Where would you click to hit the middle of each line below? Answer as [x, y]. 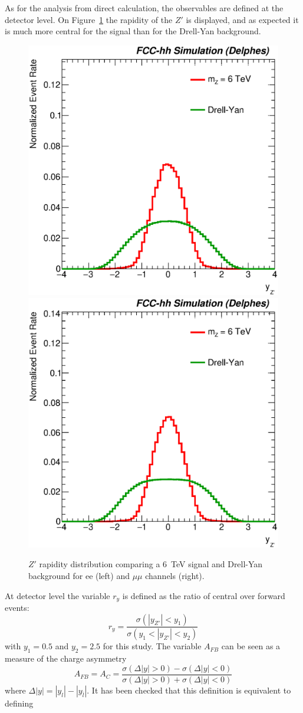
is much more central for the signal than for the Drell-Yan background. [133, 31]
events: [17, 607]
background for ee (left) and [79, 575]
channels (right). [175, 575]
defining [19, 703]
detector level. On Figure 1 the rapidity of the [89, 19]
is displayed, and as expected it [242, 19]
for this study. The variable [152, 646]
